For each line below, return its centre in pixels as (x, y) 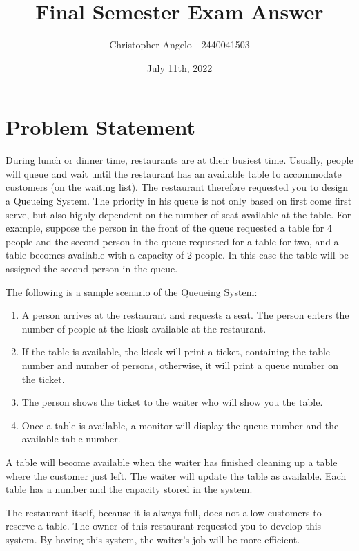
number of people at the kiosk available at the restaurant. (144, 328)
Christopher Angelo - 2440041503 (179, 45)
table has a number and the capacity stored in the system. (129, 489)
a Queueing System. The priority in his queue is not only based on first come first (179, 201)
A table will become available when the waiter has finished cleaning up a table (172, 461)
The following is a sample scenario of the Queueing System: (132, 291)
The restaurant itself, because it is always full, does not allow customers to (164, 512)
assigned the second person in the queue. (92, 268)
